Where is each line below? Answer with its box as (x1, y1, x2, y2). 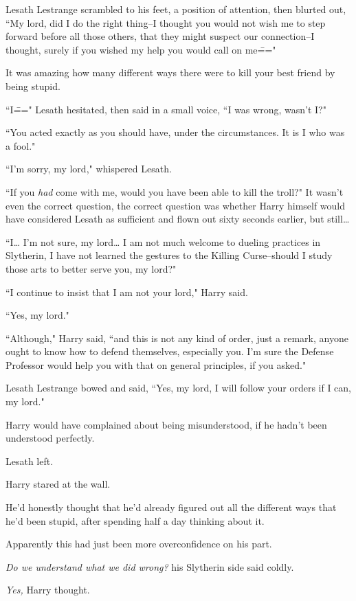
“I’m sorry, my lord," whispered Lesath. (5, 161, 172, 176)
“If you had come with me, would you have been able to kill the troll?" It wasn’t (5, 184, 344, 199)
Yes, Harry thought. (5, 582, 90, 597)
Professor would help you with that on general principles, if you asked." (5, 357, 307, 372)
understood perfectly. (5, 431, 95, 445)
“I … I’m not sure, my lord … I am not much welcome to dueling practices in (5, 234, 321, 249)
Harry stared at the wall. (5, 477, 111, 491)
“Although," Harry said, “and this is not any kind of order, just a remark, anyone (5, 330, 348, 345)
